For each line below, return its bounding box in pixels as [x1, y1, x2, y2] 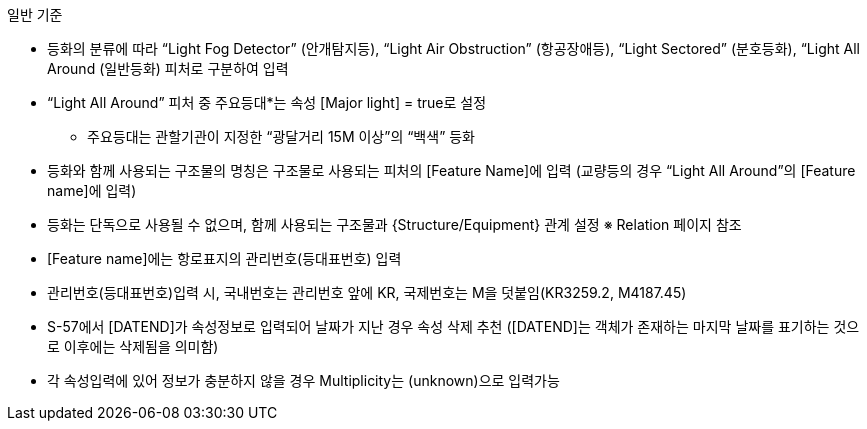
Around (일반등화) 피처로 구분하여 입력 [47, 60, 289, 77]
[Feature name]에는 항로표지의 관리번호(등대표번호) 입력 [47, 250, 402, 267]
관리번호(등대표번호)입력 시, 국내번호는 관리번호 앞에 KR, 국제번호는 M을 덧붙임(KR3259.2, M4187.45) [47, 284, 687, 301]
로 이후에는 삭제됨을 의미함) [47, 338, 219, 355]
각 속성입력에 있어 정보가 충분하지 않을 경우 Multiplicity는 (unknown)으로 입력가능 [47, 372, 560, 389]
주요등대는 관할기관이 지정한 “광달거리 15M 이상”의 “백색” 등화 [87, 128, 475, 145]
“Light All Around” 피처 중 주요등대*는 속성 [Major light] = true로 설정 [47, 94, 487, 111]
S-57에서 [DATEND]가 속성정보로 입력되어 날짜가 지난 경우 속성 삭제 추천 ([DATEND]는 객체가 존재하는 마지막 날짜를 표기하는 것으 [47, 318, 860, 335]
